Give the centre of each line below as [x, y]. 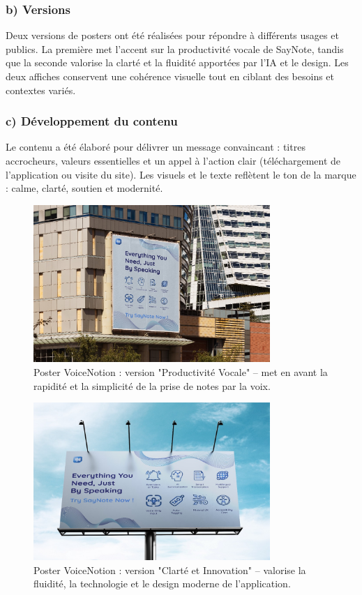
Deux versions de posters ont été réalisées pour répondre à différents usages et [172, 35]
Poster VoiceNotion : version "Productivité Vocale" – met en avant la [181, 371]
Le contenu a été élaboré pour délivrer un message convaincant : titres [156, 147]
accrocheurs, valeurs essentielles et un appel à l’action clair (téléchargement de [173, 160]
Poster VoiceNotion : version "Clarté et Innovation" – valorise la [170, 570]
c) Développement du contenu [92, 121]
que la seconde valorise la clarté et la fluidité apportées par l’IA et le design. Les [177, 62]
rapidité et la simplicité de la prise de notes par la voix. [152, 385]
